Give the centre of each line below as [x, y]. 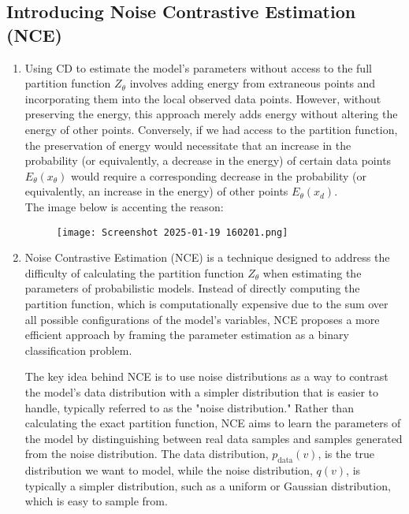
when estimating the [312, 272]
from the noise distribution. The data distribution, [147, 454]
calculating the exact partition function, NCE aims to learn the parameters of [213, 423]
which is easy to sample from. [96, 501]
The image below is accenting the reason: [124, 206]
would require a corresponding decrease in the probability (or [219, 175]
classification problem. [78, 350]
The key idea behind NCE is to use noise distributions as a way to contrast [206, 376]
